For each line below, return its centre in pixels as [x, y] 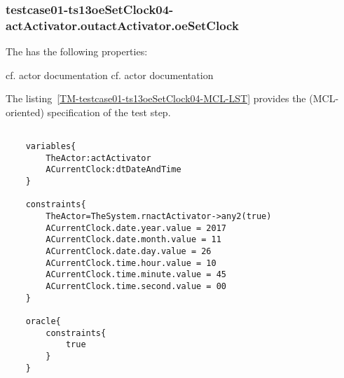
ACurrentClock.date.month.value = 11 [133, 240]
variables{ [51, 147]
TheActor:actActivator [98, 158]
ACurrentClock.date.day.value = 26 [129, 252]
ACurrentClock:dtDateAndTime [113, 170]
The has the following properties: [77, 51]
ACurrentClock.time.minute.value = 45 [136, 275]
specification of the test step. [109, 112]
